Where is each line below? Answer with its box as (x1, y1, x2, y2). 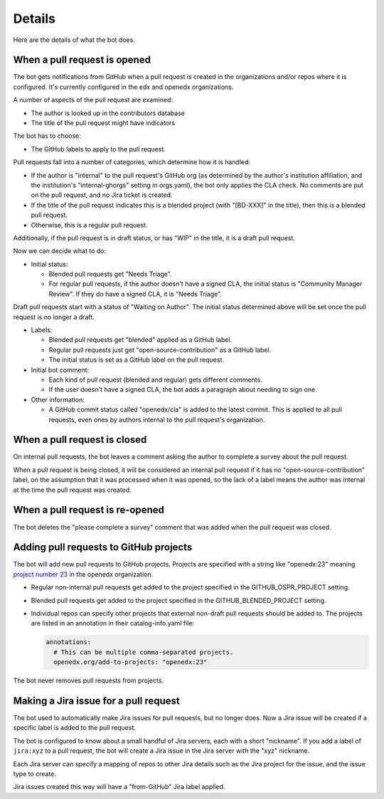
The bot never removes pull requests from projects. (13, 676, 164, 685)
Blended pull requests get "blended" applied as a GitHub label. (48, 336, 233, 344)
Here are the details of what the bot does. (13, 36, 135, 44)
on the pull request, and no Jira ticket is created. (31, 191, 174, 199)
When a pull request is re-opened (13, 504, 165, 516)
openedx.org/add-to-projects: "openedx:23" (53, 658, 208, 666)
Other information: (31, 395, 85, 404)
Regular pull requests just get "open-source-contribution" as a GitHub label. (48, 345, 272, 354)
